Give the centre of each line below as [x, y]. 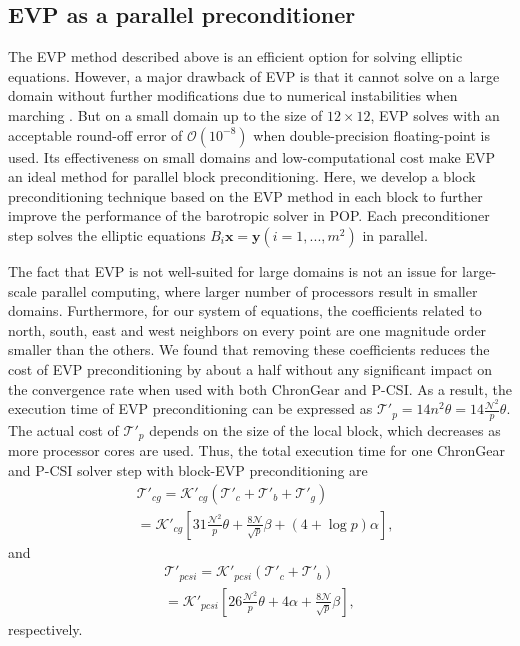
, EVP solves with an [435, 114]
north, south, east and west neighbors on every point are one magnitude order [247, 329]
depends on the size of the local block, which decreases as [325, 430]
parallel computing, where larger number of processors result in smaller [259, 290]
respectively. [45, 628]
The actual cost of [63, 430]
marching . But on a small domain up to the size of [165, 114]
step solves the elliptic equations [107, 234]
